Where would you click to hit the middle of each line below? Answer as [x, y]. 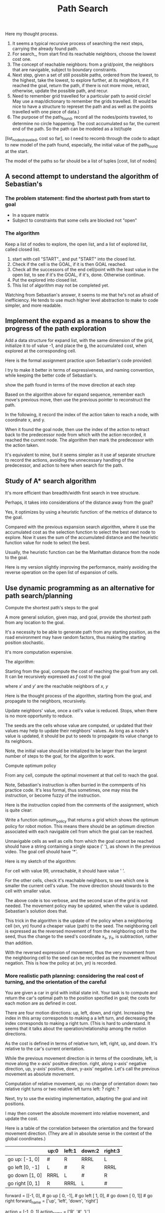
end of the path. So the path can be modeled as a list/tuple [72, 129]
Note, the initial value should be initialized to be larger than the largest [76, 751]
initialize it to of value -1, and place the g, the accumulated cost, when [76, 346]
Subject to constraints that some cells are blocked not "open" [75, 220]
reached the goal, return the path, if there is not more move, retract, [81, 86]
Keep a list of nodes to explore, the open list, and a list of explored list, [76, 244]
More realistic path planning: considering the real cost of [74, 975]
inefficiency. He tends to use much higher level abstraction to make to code [82, 300]
